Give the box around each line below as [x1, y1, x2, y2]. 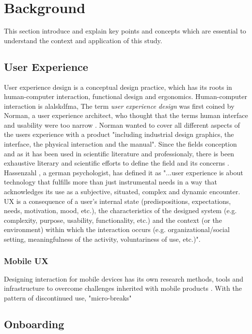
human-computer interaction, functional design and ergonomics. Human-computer [4, 91, 248, 101]
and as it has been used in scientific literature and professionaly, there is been [4, 148, 235, 158]
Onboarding [4, 317, 64, 331]
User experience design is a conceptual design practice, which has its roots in [4, 82, 232, 92]
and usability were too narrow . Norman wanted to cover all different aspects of [4, 119, 240, 130]
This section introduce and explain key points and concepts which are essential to [4, 26, 246, 36]
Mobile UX [4, 254, 48, 267]
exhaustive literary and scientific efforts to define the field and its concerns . [4, 158, 229, 168]
